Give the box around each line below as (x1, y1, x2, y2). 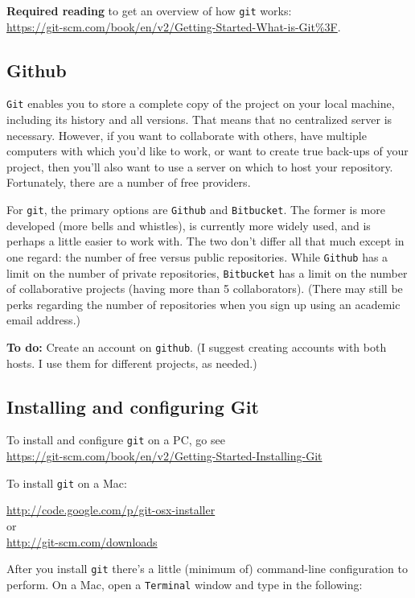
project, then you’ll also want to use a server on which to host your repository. (6, 158, 393, 175)
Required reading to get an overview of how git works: (6, 2, 292, 19)
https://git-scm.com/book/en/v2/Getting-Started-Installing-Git (6, 447, 323, 464)
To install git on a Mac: (6, 474, 127, 491)
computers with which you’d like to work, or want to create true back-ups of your (6, 142, 409, 159)
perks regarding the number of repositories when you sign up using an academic (6, 295, 401, 312)
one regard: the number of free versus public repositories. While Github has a (6, 248, 388, 265)
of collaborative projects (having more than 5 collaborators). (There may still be (6, 280, 403, 297)
